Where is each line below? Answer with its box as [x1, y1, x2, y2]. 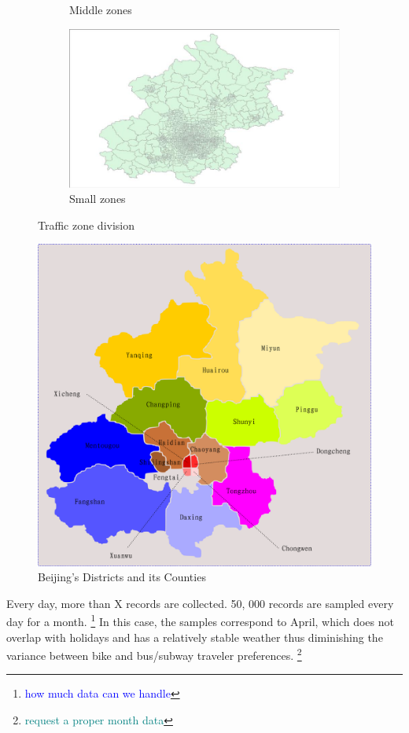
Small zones [69, 190, 126, 207]
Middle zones [69, 2, 132, 17]
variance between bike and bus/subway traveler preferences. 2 [6, 645, 302, 663]
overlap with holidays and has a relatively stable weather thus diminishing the [6, 628, 383, 645]
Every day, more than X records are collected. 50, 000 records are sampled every [6, 595, 394, 611]
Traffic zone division [38, 216, 135, 233]
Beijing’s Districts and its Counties [38, 569, 206, 585]
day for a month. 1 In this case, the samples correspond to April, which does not [6, 611, 394, 629]
